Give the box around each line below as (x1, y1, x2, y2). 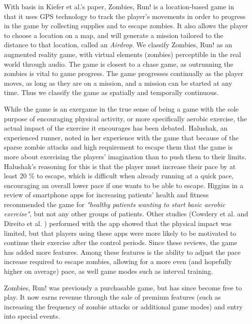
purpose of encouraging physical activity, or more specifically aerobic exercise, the (4, 113, 247, 123)
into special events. (4, 311, 60, 321)
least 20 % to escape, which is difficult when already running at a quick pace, (4, 171, 234, 181)
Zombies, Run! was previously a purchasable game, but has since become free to (4, 282, 242, 292)
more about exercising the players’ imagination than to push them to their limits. (4, 151, 247, 161)
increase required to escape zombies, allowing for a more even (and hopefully (4, 256, 232, 267)
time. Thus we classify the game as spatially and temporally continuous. (4, 87, 218, 97)
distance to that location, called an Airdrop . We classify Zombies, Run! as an (4, 39, 233, 50)
